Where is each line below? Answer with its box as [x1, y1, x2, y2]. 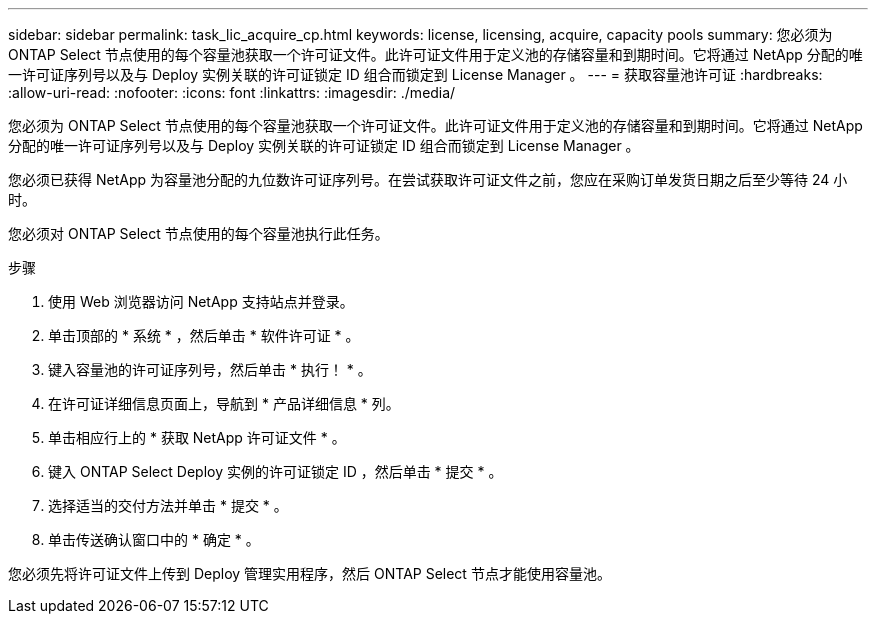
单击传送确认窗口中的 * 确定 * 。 [48, 531, 260, 548]
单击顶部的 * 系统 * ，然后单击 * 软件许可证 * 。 [48, 327, 360, 344]
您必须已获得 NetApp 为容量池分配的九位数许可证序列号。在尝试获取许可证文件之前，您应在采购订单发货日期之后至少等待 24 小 [8, 171, 848, 188]
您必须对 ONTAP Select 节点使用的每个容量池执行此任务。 [8, 225, 389, 242]
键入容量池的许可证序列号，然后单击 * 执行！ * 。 [48, 361, 372, 378]
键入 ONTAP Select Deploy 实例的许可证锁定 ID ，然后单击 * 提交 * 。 [48, 463, 503, 480]
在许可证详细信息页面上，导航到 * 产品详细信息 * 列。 [48, 395, 400, 412]
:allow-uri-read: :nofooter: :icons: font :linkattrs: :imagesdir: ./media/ [8, 84, 456, 101]
